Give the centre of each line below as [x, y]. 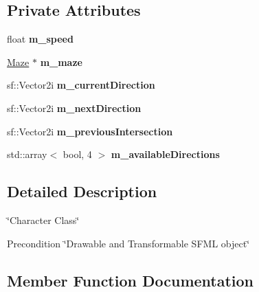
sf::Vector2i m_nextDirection [74, 108]
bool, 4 [77, 154]
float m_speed [40, 39]
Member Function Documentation [131, 280]
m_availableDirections [165, 154]
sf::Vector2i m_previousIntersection [90, 131]
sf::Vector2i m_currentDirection [81, 85]
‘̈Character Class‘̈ [43, 220]
